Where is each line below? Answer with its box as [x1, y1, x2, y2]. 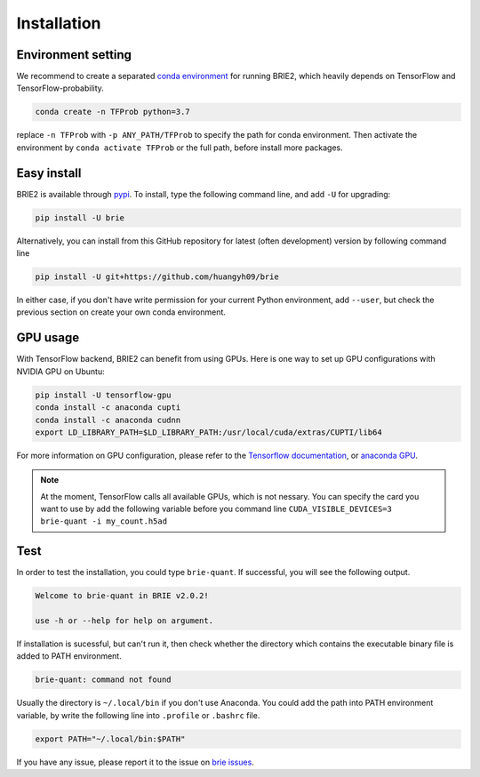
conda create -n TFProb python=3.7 [35, 107, 190, 117]
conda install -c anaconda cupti [35, 403, 181, 413]
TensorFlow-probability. [16, 83, 104, 93]
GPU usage [16, 330, 80, 346]
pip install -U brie [35, 212, 124, 222]
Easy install [16, 165, 82, 180]
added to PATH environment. [16, 651, 122, 661]
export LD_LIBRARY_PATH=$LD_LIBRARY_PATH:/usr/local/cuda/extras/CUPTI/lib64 [35, 427, 382, 437]
